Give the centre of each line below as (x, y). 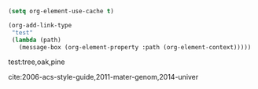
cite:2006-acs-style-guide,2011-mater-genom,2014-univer (103, 77)
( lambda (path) (36, 40)
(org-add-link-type (40, 25)
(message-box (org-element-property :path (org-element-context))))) (135, 47)
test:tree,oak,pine (37, 62)
